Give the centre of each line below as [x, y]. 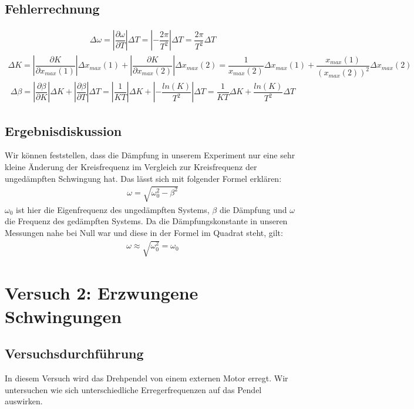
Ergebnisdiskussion [63, 130]
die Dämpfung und [253, 209]
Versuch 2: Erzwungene [102, 293]
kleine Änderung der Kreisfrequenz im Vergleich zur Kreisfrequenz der [131, 167]
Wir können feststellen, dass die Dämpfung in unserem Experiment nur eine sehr [150, 155]
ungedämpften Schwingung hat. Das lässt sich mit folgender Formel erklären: [143, 178]
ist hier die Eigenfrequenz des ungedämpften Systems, [113, 209]
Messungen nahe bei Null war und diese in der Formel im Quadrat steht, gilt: [144, 232]
